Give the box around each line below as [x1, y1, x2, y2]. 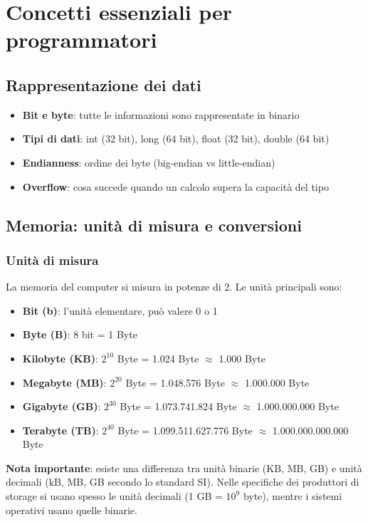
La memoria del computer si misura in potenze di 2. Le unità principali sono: [6, 279, 342, 294]
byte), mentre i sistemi [243, 489, 342, 503]
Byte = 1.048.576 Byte [125, 375, 225, 390]
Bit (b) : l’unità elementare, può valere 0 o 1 [22, 303, 218, 318]
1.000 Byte [219, 350, 266, 365]
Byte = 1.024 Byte [117, 350, 199, 365]
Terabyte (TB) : [22, 422, 99, 437]
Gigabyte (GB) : [22, 399, 101, 414]
